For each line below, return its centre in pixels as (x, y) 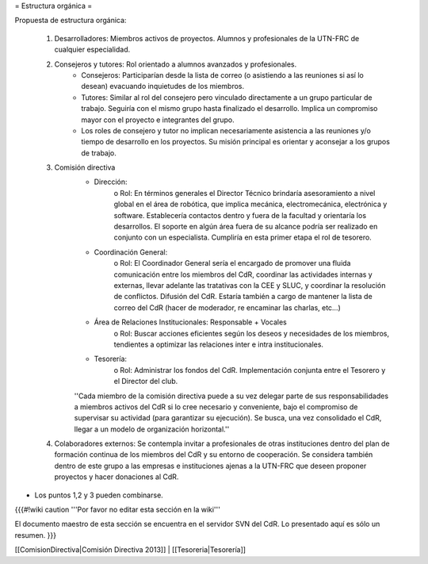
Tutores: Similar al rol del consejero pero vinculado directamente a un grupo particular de (227, 97)
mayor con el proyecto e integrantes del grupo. (158, 120)
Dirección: (111, 182)
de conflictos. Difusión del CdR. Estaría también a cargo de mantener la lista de (243, 297)
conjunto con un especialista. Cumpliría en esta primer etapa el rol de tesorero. (243, 237)
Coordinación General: (131, 252)
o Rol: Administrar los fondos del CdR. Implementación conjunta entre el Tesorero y (250, 370)
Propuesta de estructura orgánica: (71, 21)
